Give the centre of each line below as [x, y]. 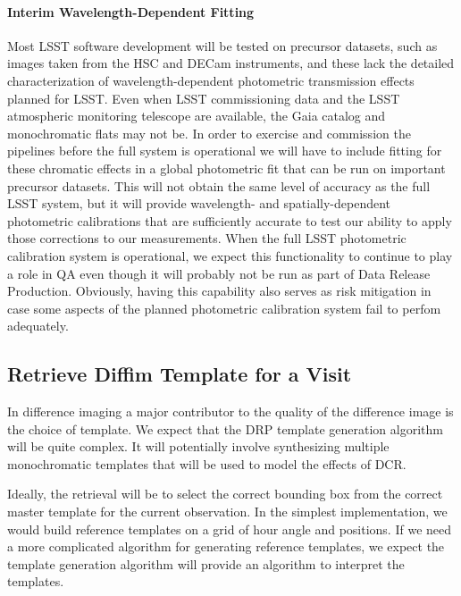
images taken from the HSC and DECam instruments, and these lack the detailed [231, 63]
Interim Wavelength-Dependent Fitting [131, 11]
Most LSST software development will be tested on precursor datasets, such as [222, 45]
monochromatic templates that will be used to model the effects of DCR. [207, 463]
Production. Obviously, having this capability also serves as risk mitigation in [219, 291]
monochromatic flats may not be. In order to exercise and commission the [209, 133]
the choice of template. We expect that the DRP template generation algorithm [225, 428]
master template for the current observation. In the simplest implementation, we [227, 512]
